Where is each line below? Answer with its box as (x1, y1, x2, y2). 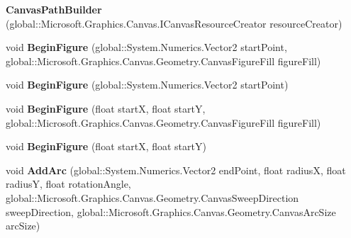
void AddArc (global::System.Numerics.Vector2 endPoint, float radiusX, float (6, 162, 346, 177)
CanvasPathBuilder (6, 2, 102, 16)
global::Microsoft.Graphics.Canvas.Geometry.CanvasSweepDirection (6, 190, 299, 205)
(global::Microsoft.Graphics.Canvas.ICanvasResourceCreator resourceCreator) (6, 16, 342, 30)
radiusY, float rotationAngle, (6, 176, 131, 191)
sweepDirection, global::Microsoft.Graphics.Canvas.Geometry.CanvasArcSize (6, 204, 336, 219)
